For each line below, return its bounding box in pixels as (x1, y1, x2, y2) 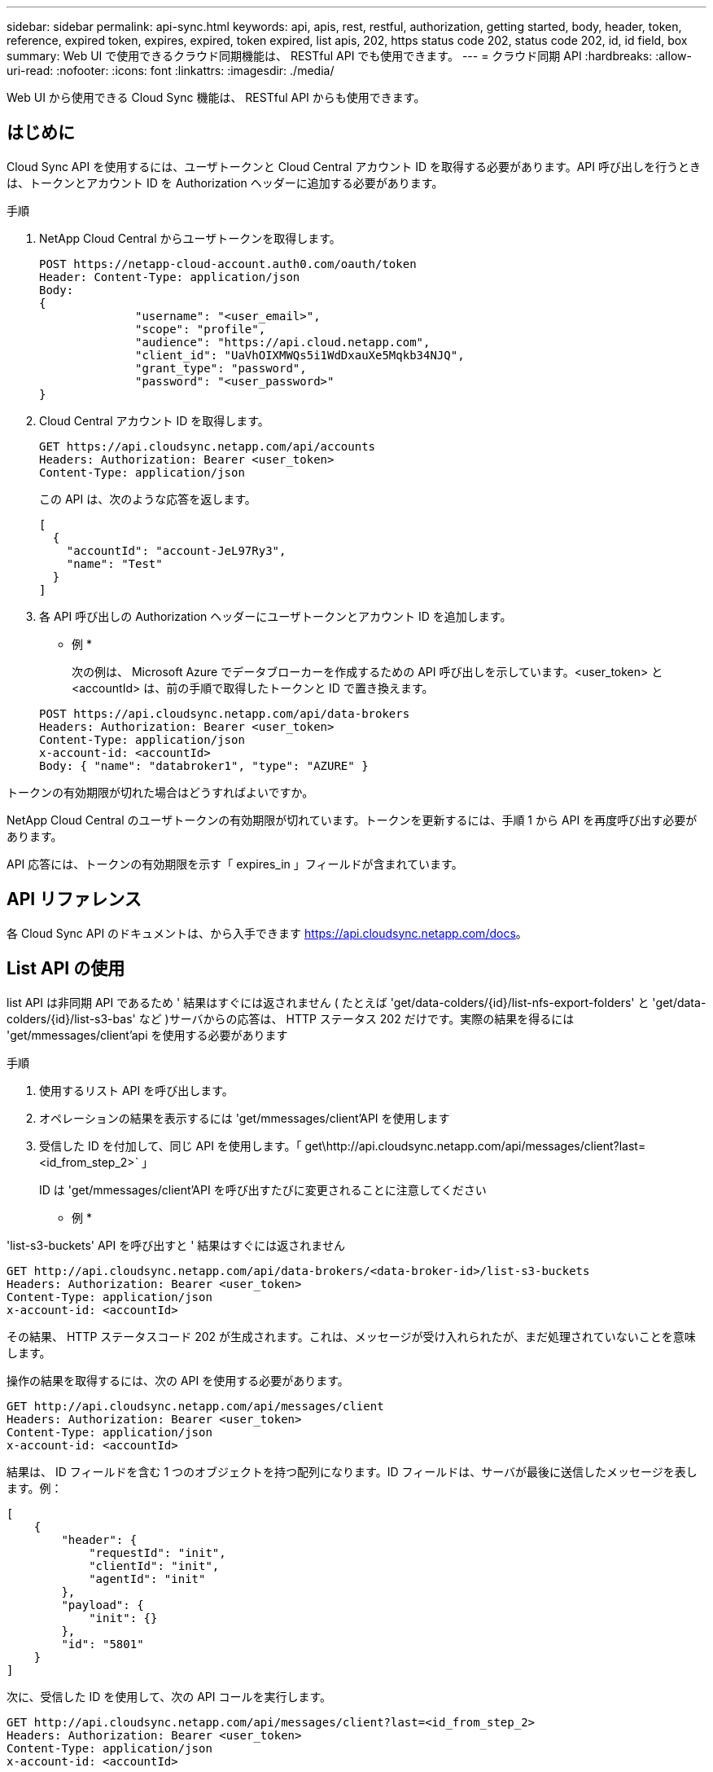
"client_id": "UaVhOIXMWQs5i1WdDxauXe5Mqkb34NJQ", (135, 348, 465, 362)
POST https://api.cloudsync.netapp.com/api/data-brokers (39, 706, 410, 720)
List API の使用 (7, 958, 125, 979)
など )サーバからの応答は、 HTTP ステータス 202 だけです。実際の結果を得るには (138, 1011, 575, 1026)
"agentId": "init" (89, 1572, 206, 1585)
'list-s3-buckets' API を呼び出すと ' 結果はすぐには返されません (7, 1238, 345, 1252)
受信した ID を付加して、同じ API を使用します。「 (39, 1138, 302, 1153)
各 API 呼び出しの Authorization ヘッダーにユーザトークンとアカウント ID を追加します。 (39, 609, 512, 623)
